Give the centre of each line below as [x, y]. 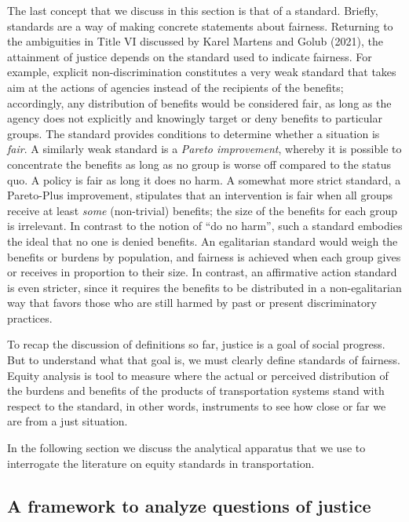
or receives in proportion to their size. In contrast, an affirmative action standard [202, 272]
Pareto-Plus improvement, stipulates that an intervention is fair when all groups [200, 195]
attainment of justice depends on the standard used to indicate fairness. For [190, 56]
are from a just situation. [68, 421]
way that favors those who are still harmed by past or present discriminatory [192, 303]
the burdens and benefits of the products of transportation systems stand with [196, 391]
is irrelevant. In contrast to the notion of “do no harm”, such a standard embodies [205, 226]
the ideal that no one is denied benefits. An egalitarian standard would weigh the [203, 241]
